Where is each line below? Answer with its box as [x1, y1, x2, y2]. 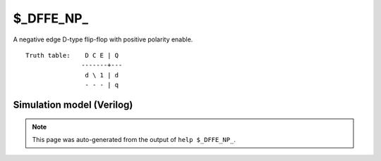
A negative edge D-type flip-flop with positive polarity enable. [13, 35, 193, 44]
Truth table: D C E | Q [25, 51, 119, 59]
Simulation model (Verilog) [13, 98, 133, 110]
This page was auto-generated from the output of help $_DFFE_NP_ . [32, 135, 236, 143]
